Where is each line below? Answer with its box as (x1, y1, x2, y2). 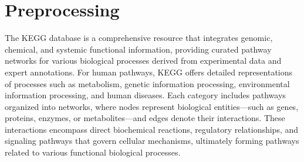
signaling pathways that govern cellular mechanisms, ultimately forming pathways (5, 135, 299, 147)
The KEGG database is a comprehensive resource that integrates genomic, (5, 32, 273, 44)
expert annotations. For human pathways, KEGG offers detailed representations (5, 66, 293, 78)
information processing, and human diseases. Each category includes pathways (5, 89, 286, 101)
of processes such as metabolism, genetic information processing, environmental (5, 77, 290, 89)
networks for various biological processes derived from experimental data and (5, 54, 282, 67)
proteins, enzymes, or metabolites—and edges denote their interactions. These (5, 112, 285, 124)
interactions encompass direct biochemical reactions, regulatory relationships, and (5, 123, 299, 135)
